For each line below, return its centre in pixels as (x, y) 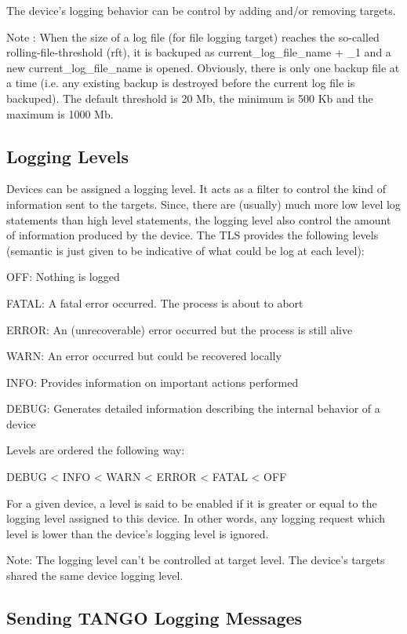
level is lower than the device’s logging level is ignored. (138, 533)
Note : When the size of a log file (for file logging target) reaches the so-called (193, 36)
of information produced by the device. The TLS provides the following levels (193, 235)
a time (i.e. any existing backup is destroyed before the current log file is (181, 83)
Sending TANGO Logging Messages (154, 618)
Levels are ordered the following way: (96, 450)
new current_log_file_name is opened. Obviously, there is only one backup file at (203, 67)
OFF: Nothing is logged (63, 277)
